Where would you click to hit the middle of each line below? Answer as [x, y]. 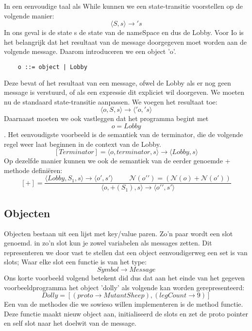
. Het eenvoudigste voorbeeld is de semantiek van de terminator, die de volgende [124, 134]
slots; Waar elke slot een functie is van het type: [75, 262]
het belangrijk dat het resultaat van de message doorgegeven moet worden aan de [126, 42]
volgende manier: [29, 15]
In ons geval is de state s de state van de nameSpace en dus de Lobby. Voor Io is [124, 32]
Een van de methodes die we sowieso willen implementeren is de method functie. [124, 304]
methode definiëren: [33, 170]
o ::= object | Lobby [52, 67]
